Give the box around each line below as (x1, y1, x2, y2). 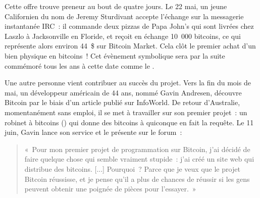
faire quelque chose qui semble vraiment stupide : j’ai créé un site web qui (24, 154, 254, 164)
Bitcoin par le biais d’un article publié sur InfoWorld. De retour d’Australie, (5, 97, 240, 108)
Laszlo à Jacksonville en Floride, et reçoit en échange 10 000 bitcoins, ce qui (5, 30, 241, 41)
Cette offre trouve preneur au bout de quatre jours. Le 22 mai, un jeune (5, 1, 227, 11)
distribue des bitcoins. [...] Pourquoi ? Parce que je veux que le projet (24, 163, 240, 174)
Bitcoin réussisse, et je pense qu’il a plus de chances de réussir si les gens (24, 173, 250, 184)
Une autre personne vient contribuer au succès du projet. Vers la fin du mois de (5, 77, 251, 88)
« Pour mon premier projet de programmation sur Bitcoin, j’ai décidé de (24, 143, 250, 154)
